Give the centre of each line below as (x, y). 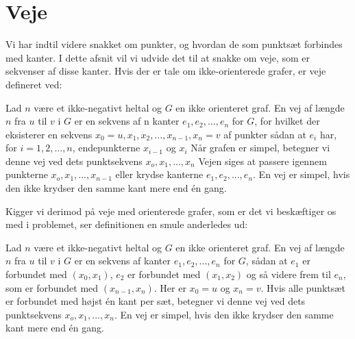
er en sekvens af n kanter (127, 121)
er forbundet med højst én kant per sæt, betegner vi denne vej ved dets (156, 301)
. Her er (170, 287)
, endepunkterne (106, 148)
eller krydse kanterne (159, 174)
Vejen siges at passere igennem (262, 161)
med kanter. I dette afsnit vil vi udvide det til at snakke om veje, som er (158, 57)
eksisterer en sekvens (49, 134)
